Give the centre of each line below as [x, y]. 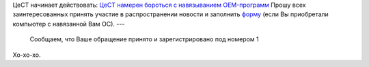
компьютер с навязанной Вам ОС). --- [69, 24]
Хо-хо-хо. [27, 55]
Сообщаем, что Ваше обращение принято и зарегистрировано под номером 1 [144, 39]
